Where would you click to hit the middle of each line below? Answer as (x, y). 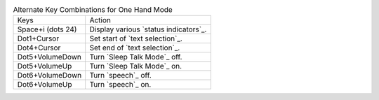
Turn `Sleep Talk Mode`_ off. (136, 57)
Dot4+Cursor (39, 48)
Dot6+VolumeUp (45, 85)
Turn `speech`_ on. (120, 85)
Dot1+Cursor (38, 38)
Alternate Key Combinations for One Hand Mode (93, 10)
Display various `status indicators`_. (148, 29)
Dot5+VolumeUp (45, 66)
